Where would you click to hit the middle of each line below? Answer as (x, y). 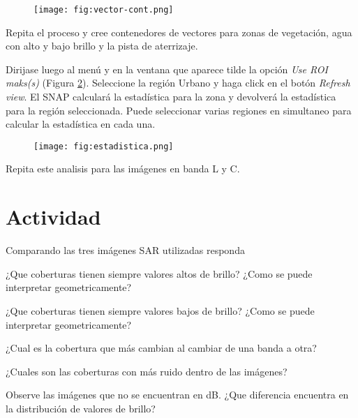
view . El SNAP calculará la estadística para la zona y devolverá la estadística (171, 97)
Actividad (53, 217)
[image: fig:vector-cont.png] (104, 10)
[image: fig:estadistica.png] (104, 146)
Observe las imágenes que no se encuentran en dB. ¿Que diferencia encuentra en (177, 395)
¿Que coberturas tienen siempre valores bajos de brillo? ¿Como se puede (160, 310)
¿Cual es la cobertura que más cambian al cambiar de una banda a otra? (161, 348)
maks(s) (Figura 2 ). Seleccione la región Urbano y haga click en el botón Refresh (178, 83)
